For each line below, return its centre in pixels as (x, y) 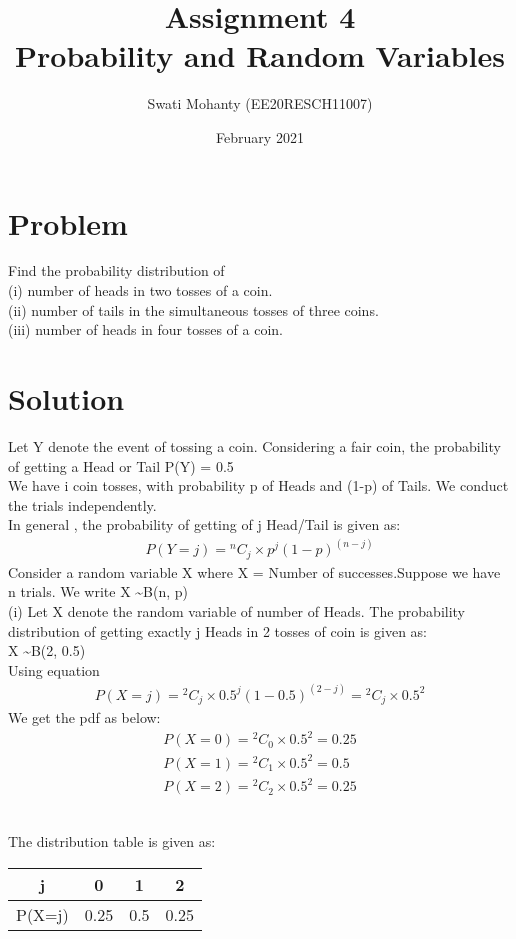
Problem (68, 222)
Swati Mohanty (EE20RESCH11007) (260, 103)
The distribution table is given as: (112, 841)
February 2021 (260, 136)
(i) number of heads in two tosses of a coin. (140, 290)
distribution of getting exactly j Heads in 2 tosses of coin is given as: (218, 630)
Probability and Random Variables (260, 55)
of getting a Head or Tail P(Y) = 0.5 (121, 465)
